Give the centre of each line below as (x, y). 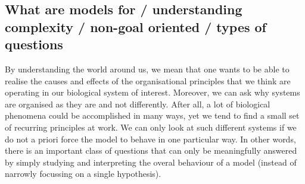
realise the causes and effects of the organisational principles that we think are (148, 80)
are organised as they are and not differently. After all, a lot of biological (138, 104)
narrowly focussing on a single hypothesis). (83, 174)
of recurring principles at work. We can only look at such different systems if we (151, 127)
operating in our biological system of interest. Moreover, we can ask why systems (152, 92)
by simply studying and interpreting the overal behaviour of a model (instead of (151, 162)
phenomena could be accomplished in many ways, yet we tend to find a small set (152, 115)
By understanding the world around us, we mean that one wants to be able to (147, 69)
